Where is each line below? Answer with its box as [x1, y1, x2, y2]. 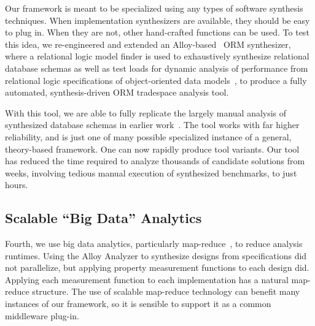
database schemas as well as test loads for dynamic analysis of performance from [5, 61, 308, 74]
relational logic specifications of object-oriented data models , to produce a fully [5, 74, 307, 86]
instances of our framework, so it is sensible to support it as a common [5, 297, 271, 310]
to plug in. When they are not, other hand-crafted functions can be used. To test [5, 26, 309, 39]
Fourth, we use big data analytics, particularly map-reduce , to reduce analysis [5, 237, 303, 250]
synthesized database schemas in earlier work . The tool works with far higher [5, 118, 300, 131]
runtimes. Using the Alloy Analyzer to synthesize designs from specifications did [5, 249, 307, 262]
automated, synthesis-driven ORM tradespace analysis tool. [5, 86, 229, 99]
